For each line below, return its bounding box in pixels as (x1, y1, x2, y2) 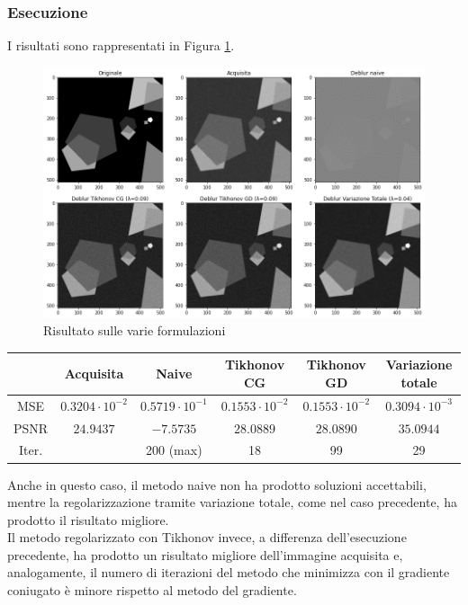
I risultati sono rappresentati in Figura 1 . (7, 36, 235, 55)
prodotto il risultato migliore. (7, 510, 169, 529)
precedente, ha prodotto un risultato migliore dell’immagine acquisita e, (7, 545, 403, 564)
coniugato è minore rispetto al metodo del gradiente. (7, 581, 297, 600)
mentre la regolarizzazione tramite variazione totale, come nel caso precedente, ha (7, 493, 457, 512)
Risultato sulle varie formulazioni (43, 321, 226, 340)
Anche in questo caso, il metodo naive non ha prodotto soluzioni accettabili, (7, 475, 427, 494)
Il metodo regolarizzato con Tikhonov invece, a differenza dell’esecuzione (7, 528, 407, 547)
